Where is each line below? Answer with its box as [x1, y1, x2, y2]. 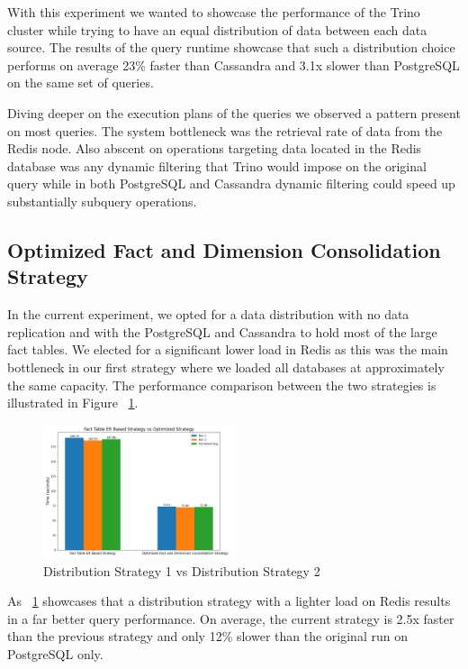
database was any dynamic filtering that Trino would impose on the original [7, 156, 427, 175]
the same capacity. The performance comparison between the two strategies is [7, 375, 436, 394]
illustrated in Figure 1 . [7, 393, 139, 412]
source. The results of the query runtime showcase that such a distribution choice [7, 38, 455, 57]
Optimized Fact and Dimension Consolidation [7, 235, 441, 263]
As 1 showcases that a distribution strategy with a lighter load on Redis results [7, 591, 451, 610]
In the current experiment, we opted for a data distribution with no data [7, 305, 409, 324]
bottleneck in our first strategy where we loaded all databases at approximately [7, 357, 445, 376]
